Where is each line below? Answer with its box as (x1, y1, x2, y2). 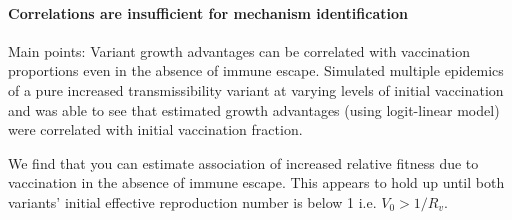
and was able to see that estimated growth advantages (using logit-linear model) (8, 99, 500, 120)
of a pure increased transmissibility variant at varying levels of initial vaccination (8, 79, 504, 100)
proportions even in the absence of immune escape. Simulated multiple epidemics (8, 60, 504, 81)
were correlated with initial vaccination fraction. (8, 119, 303, 140)
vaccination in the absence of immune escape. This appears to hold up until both (8, 172, 505, 193)
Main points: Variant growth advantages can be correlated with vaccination (8, 40, 470, 61)
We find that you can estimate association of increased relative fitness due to (8, 152, 479, 173)
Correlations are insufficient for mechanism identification (8, 2, 408, 23)
